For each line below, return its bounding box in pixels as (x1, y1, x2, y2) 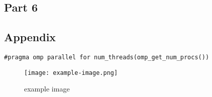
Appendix (4, 29, 56, 45)
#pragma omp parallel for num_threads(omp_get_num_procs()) (4, 53, 209, 61)
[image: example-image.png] (24, 69, 118, 76)
